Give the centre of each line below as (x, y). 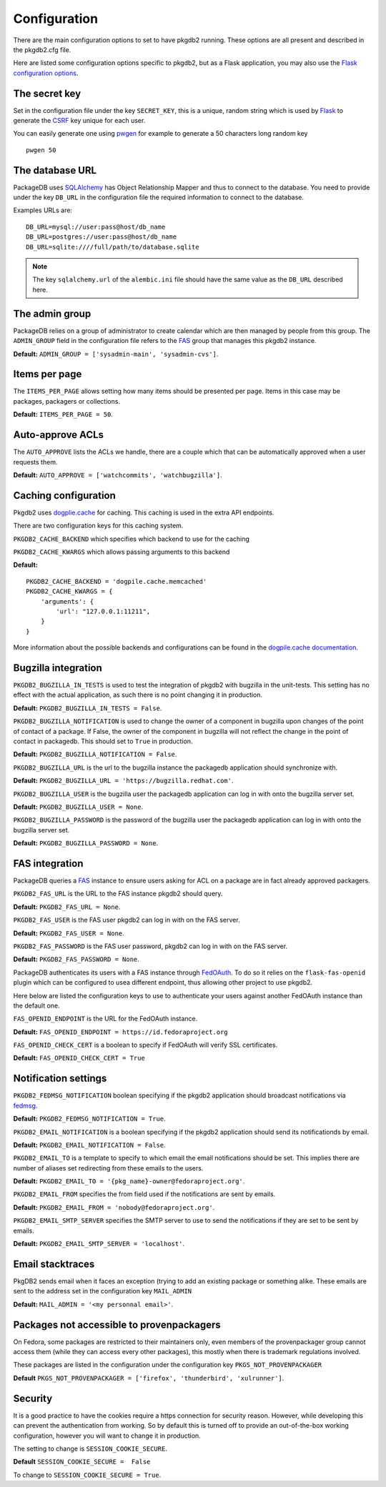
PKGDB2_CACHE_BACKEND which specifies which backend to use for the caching (132, 539)
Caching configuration (64, 496)
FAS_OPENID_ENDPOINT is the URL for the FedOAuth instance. (105, 1019)
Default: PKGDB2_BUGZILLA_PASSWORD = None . (86, 843)
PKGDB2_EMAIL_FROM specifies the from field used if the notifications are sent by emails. (144, 1194)
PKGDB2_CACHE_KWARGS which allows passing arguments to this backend (122, 552)
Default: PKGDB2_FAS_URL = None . (67, 907)
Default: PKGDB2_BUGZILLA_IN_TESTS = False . (88, 708)
